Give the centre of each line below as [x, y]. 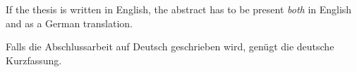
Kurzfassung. [34, 60]
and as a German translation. [69, 23]
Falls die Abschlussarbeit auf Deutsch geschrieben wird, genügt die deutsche [170, 46]
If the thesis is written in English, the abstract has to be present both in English [179, 9]
